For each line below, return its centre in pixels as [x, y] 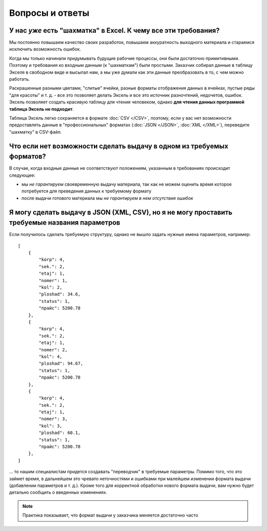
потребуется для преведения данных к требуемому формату [87, 191]
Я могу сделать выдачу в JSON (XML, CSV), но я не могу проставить [121, 212]
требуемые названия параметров [65, 223]
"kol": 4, [51, 357]
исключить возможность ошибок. [45, 49]
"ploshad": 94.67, [61, 363]
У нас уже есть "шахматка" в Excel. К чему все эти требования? [114, 30]
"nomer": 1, [53, 280]
